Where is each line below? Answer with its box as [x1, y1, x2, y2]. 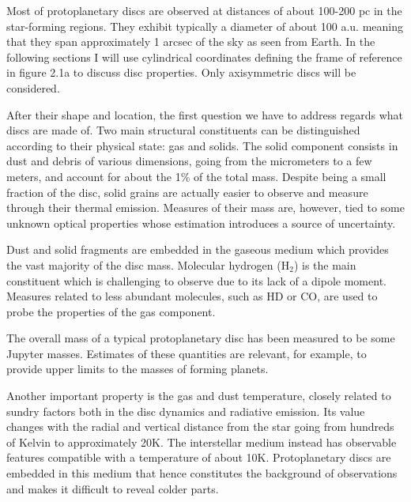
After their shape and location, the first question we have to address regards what [6, 106, 403, 123]
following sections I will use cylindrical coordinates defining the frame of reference [6, 48, 402, 65]
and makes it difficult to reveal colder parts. [6, 480, 219, 496]
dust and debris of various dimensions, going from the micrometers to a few [6, 153, 372, 169]
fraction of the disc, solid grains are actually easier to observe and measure [6, 183, 368, 200]
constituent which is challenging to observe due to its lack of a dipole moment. [6, 272, 386, 289]
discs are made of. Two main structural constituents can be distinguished [6, 122, 360, 138]
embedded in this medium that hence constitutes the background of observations [6, 465, 398, 481]
